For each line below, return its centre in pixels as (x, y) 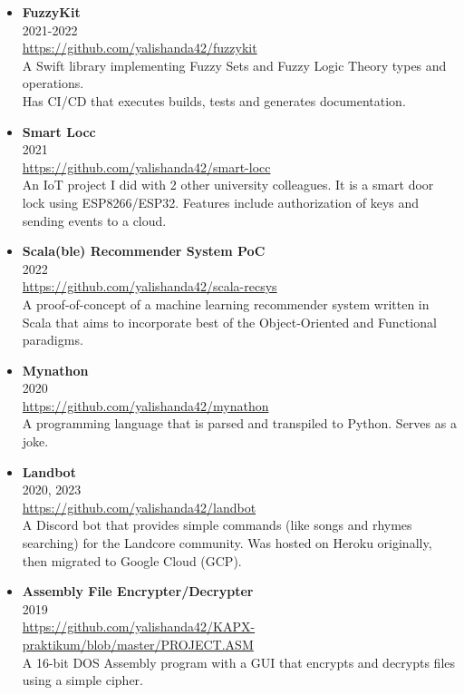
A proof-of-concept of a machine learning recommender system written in (226, 303)
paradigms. (53, 340)
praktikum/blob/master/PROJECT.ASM (138, 644)
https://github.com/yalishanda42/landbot (139, 507)
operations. (53, 83)
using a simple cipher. (82, 680)
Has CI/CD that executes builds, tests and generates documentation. (214, 100)
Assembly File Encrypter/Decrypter (138, 591)
